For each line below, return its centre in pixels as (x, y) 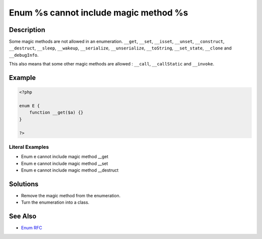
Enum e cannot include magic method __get (65, 157)
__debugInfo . (24, 55)
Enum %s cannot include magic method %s (98, 13)
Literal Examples (29, 147)
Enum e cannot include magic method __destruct (70, 170)
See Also (23, 216)
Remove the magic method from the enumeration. (71, 196)
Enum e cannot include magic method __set (65, 163)
